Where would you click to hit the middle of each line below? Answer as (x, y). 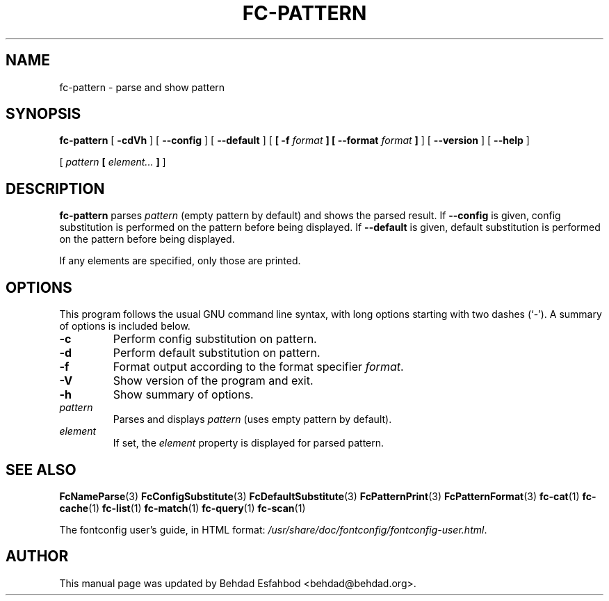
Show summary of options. (183, 395)
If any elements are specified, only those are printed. (180, 261)
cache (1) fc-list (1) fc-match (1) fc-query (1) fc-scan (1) (182, 508)
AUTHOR (37, 556)
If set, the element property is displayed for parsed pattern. (249, 443)
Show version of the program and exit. (213, 381)
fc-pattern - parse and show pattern (142, 87)
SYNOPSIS (43, 114)
